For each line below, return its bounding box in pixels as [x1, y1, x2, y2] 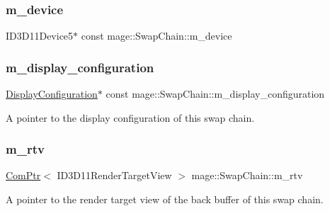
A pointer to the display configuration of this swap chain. [6, 110, 255, 125]
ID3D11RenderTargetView [57, 168, 172, 183]
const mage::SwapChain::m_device [81, 28, 232, 43]
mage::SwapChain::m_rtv [191, 168, 303, 183]
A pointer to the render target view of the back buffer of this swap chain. [6, 192, 324, 207]
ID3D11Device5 [6, 28, 74, 43]
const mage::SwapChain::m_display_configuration [106, 86, 325, 101]
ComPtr [6, 168, 41, 183]
